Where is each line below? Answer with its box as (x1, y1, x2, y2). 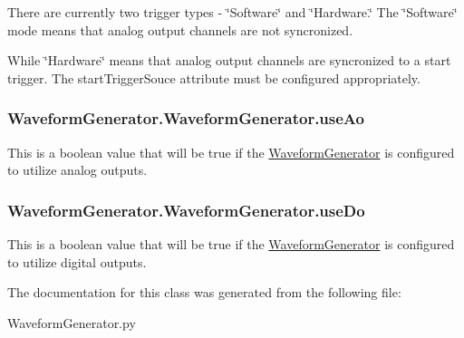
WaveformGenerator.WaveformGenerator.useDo (7, 198, 365, 221)
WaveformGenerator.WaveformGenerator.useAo (7, 107, 364, 130)
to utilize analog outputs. (7, 160, 148, 179)
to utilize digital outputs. (7, 252, 147, 271)
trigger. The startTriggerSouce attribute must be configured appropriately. (7, 68, 420, 87)
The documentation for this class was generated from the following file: (7, 283, 401, 302)
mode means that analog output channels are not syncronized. (7, 20, 353, 39)
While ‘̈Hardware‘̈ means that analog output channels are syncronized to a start (7, 51, 451, 70)
